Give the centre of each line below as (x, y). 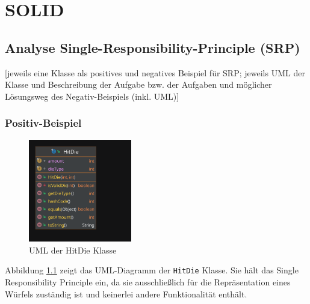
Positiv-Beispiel (43, 123)
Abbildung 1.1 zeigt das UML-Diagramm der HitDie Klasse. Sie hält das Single (152, 270)
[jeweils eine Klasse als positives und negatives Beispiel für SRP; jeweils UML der (155, 72)
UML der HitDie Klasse (73, 250)
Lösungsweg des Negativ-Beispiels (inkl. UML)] (92, 96)
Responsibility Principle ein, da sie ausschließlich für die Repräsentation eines (148, 282)
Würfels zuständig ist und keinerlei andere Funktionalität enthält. (126, 293)
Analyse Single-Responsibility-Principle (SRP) (153, 47)
